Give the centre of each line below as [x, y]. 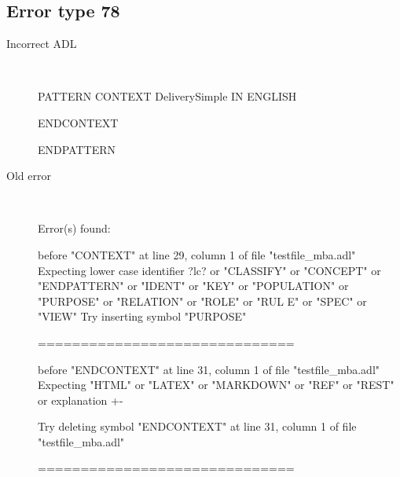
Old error [29, 176]
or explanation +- [81, 400]
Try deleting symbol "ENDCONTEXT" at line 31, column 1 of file [197, 426]
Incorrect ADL [42, 44]
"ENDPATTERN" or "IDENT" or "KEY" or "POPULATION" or [193, 286]
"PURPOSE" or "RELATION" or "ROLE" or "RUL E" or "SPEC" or [202, 301]
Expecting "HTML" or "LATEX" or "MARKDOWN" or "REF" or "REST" [216, 385]
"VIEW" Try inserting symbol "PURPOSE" [142, 316]
